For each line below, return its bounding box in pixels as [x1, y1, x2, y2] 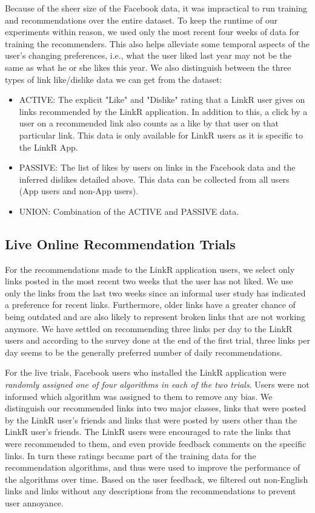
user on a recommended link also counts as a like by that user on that [19, 117, 279, 129]
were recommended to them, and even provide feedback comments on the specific [5, 437, 307, 450]
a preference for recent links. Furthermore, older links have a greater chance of [5, 298, 296, 311]
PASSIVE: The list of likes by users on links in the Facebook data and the [19, 161, 296, 174]
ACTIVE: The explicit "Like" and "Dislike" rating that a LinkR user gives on [19, 93, 305, 106]
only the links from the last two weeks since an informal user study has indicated [5, 286, 306, 299]
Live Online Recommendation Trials [5, 234, 236, 253]
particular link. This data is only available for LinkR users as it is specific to [19, 128, 303, 141]
